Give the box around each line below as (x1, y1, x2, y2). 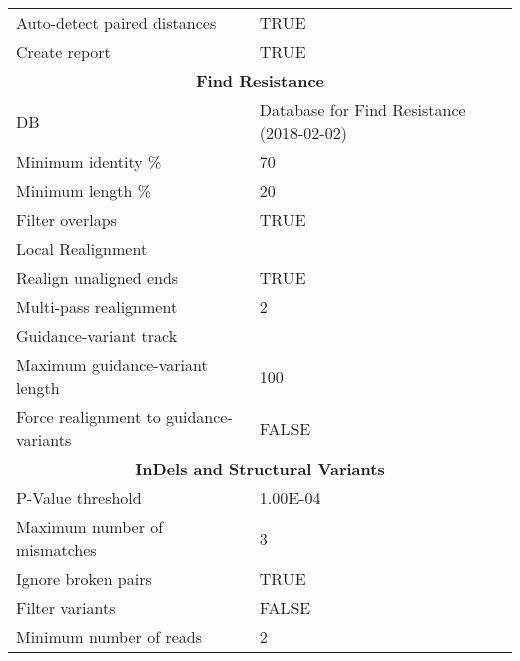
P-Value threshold (16, 486, 142, 509)
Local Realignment (16, 237, 148, 260)
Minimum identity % (16, 150, 162, 173)
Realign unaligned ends (16, 266, 179, 289)
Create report (16, 40, 111, 63)
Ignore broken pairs (16, 567, 152, 590)
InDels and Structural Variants (135, 457, 385, 480)
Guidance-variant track (16, 324, 178, 347)
